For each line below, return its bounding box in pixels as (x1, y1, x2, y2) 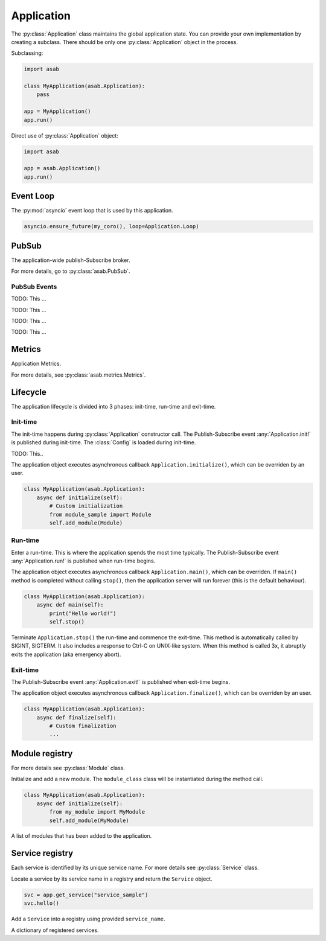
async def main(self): (36, 601, 104, 608)
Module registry (11, 748, 73, 759)
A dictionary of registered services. (11, 927, 99, 934)
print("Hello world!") (49, 610, 117, 617)
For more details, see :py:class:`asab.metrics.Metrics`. (11, 371, 146, 378)
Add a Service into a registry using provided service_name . (11, 915, 165, 923)
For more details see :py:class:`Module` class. (11, 764, 125, 771)
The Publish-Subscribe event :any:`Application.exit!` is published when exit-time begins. (11, 678, 231, 685)
